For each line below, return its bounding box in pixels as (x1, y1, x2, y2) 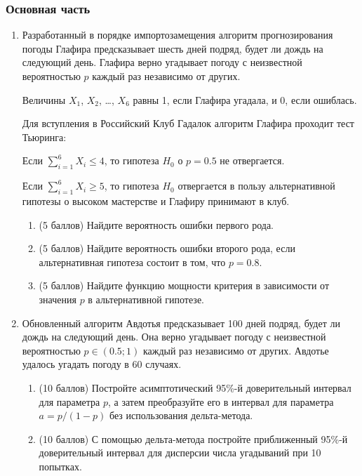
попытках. (39, 458, 82, 473)
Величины (22, 92, 66, 107)
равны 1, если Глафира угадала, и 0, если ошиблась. (133, 92, 357, 107)
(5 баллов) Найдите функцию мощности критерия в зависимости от (39, 278, 330, 293)
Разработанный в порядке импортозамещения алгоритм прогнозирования (22, 27, 333, 42)
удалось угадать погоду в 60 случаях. (22, 357, 182, 371)
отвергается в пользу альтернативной (177, 178, 335, 193)
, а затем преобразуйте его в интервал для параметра (108, 394, 334, 409)
